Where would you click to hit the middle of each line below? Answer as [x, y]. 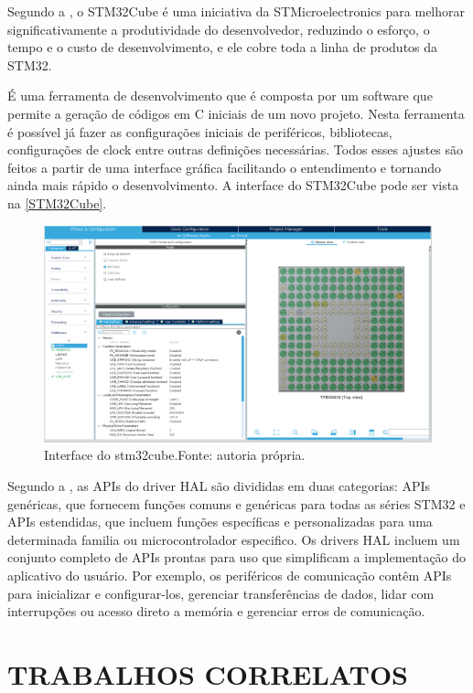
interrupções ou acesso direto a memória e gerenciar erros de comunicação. [216, 611]
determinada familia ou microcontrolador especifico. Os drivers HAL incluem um [234, 539]
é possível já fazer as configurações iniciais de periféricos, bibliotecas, [200, 131]
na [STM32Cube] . [57, 203]
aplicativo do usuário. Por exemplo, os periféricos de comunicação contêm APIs [230, 575]
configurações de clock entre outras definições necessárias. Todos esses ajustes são [236, 149]
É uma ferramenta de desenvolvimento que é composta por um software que [220, 96]
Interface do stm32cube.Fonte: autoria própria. [175, 455]
